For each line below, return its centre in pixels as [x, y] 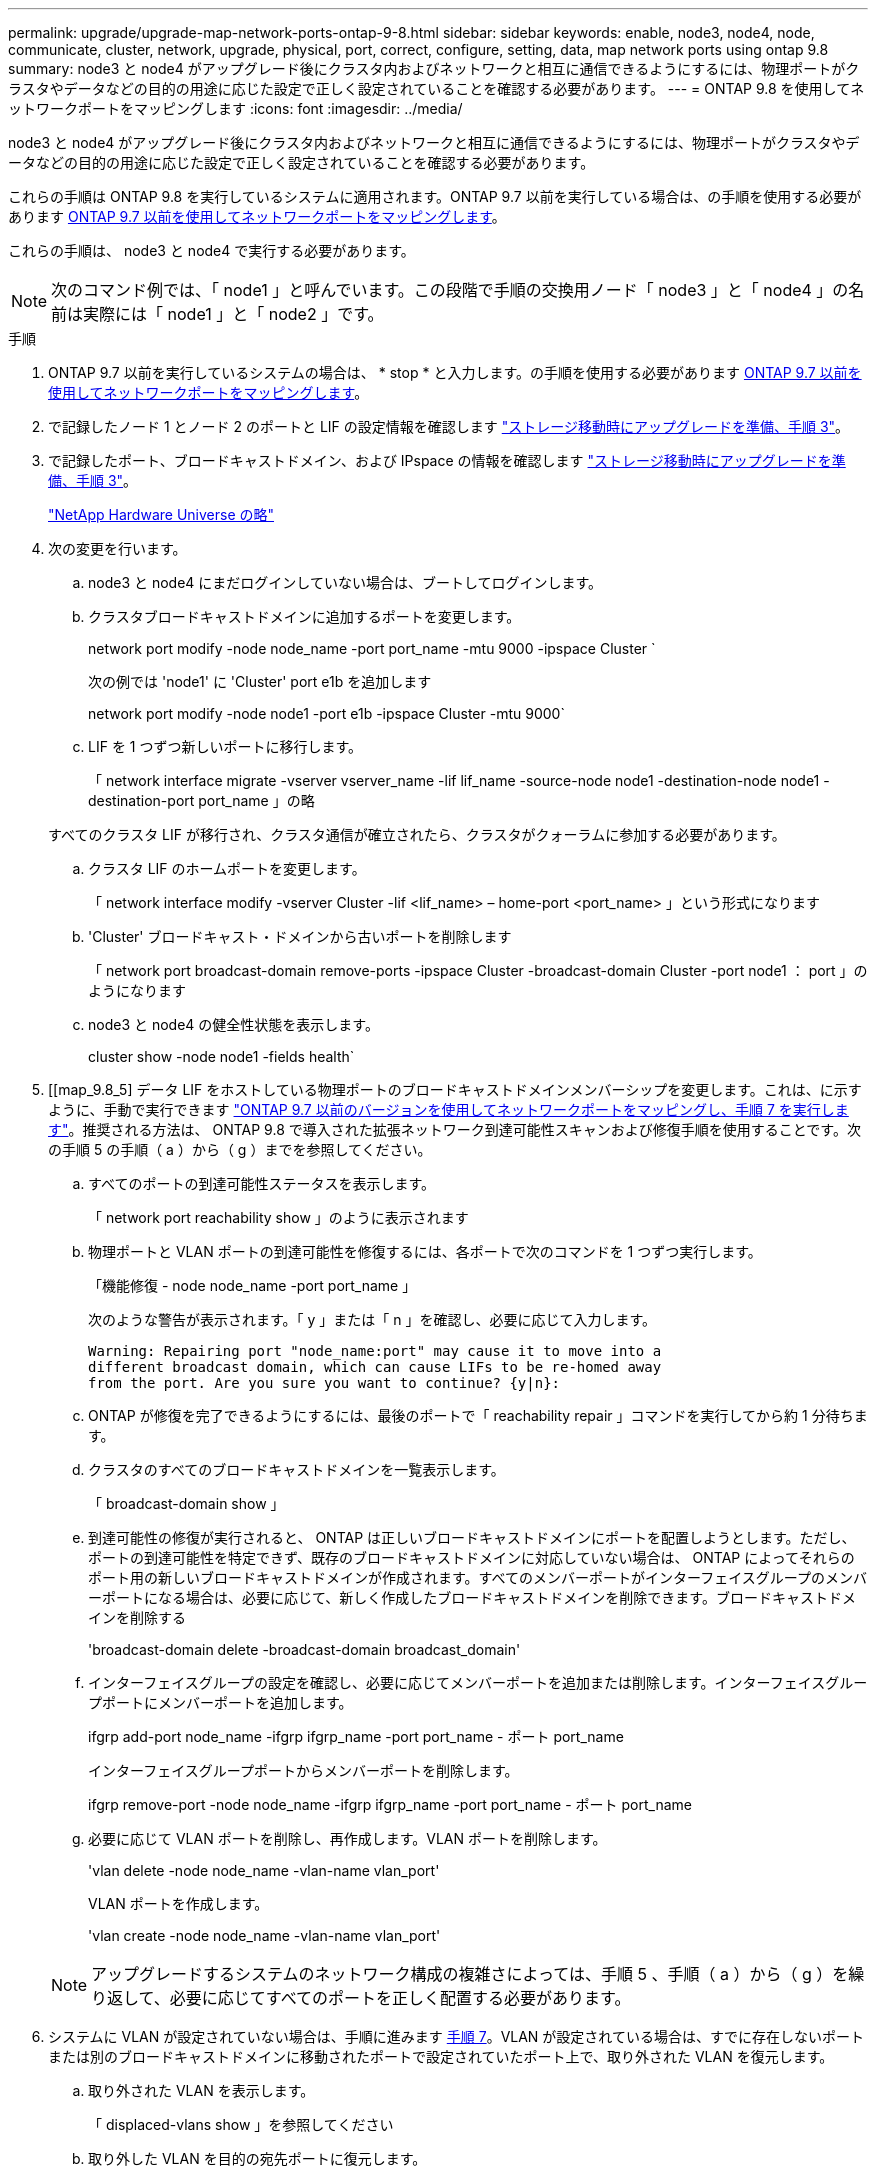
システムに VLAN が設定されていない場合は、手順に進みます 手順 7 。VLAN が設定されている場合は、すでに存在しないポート [456, 2036]
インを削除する [137, 1617]
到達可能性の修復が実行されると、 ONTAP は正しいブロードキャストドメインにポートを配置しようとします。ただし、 [472, 1537]
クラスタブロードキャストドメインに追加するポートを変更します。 [304, 616]
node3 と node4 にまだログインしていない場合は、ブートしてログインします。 [345, 582]
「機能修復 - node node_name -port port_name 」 [252, 1285]
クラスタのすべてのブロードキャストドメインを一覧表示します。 [296, 1469]
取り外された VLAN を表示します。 [201, 2090]
